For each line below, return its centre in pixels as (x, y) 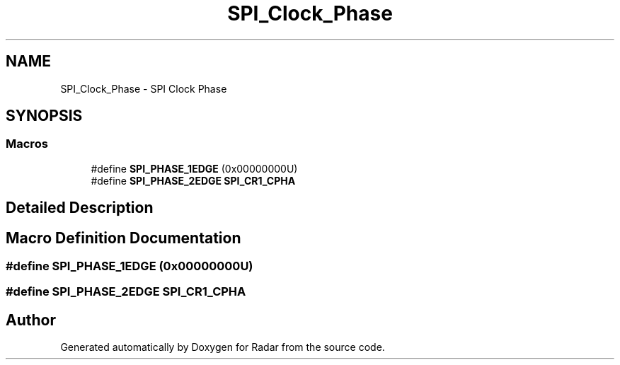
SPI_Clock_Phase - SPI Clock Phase (144, 88)
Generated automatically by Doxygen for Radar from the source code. (223, 347)
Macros (27, 144)
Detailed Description (80, 208)
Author (31, 320)
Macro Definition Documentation (124, 238)
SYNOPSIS (44, 116)
